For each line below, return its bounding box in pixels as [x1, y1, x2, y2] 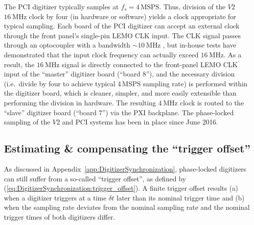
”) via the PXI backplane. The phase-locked [102, 107, 234, 117]
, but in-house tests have [162, 40, 236, 50]
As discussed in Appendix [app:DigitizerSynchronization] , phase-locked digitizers [4, 163, 247, 174]
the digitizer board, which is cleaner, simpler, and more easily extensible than [4, 88, 236, 98]
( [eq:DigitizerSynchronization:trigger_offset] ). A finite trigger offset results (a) [4, 183, 238, 193]
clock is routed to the [180, 97, 244, 107]
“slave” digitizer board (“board [4, 107, 97, 117]
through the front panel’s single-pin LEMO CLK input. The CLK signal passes [4, 30, 241, 40]
